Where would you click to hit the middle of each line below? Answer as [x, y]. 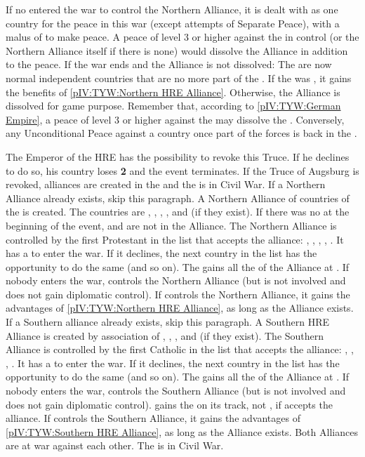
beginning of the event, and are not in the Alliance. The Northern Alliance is [171, 225]
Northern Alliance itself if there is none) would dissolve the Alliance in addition [177, 50]
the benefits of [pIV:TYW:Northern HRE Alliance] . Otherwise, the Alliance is [173, 92]
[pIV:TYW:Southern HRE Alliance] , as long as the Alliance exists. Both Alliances [182, 431]
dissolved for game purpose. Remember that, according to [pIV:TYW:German [173, 106]
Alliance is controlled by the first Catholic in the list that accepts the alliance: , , [180, 349]
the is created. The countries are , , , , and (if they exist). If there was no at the [178, 212]
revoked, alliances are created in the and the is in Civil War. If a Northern [166, 184]
